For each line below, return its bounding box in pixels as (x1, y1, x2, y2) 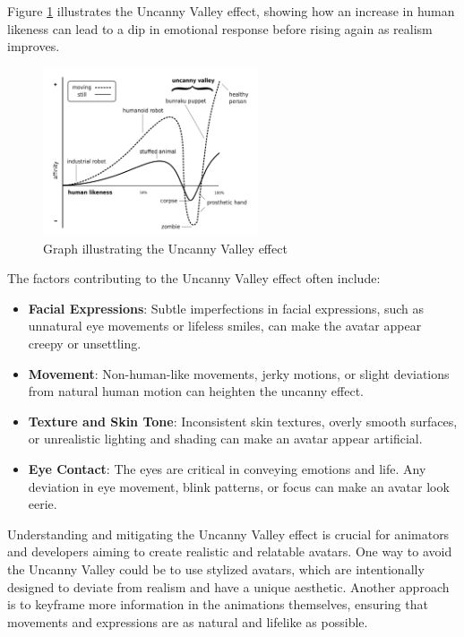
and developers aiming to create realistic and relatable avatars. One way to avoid (7, 542, 452, 561)
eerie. (28, 495, 57, 513)
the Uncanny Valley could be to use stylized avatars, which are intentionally (7, 559, 425, 578)
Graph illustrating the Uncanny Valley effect (43, 238, 288, 257)
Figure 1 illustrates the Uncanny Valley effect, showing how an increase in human (7, 2, 455, 20)
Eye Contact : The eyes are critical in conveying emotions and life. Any (28, 459, 426, 478)
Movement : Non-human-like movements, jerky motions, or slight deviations (28, 364, 450, 383)
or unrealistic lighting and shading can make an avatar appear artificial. (28, 429, 423, 448)
